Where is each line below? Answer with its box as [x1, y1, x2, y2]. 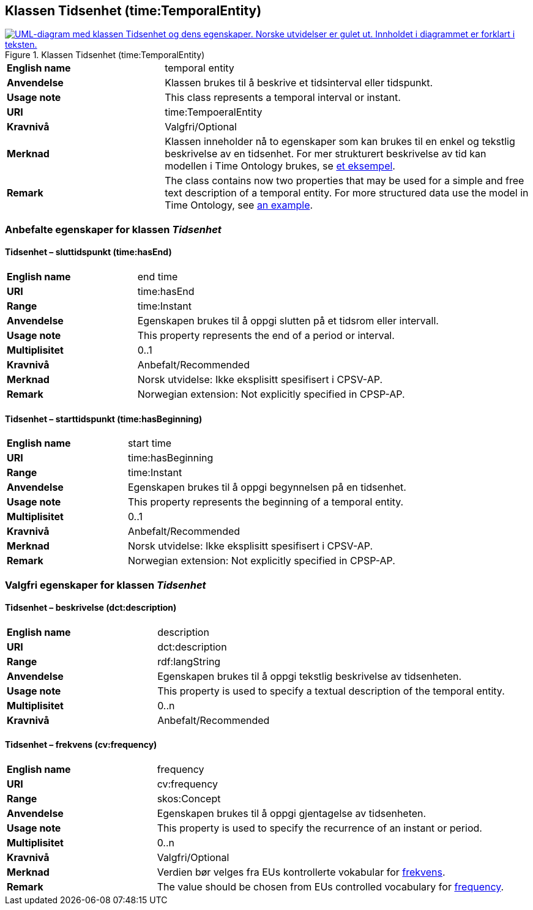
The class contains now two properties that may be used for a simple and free [165, 174, 524, 187]
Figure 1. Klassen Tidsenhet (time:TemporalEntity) [5, 50, 205, 61]
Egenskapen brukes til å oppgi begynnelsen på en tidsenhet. [127, 481, 406, 494]
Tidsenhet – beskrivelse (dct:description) [5, 602, 177, 613]
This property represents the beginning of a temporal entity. [127, 496, 404, 509]
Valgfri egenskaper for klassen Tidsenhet [5, 578, 206, 591]
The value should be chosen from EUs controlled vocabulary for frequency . [157, 881, 504, 893]
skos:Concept [157, 793, 221, 805]
